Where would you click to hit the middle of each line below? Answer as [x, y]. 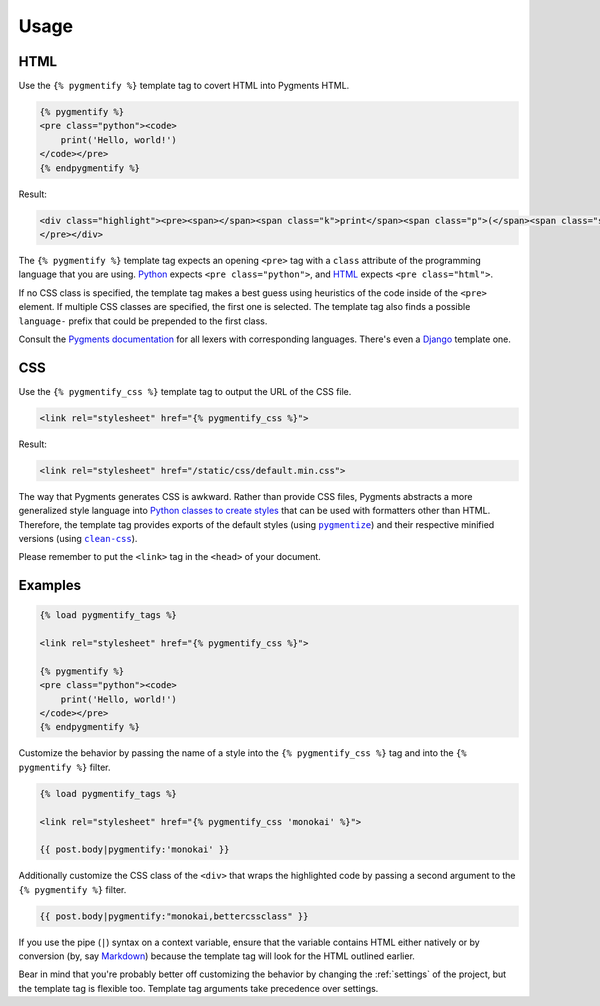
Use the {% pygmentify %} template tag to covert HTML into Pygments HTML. [184, 86]
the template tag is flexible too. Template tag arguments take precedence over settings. [198, 988]
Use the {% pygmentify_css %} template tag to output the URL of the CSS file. [185, 391]
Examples [50, 585]
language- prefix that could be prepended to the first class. [143, 321]
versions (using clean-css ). [78, 538]
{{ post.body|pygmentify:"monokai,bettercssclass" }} [174, 916]
